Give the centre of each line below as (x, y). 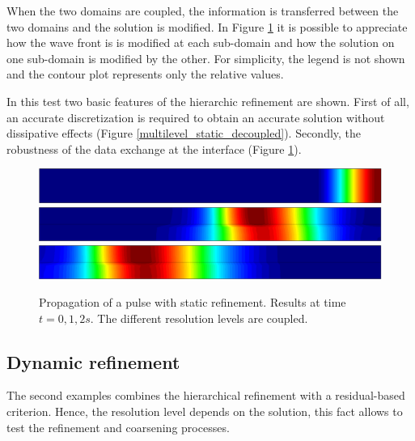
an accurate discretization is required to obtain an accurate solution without (196, 117)
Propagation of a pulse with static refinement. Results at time (193, 302)
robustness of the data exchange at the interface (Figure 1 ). (154, 148)
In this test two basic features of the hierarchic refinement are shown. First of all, (208, 101)
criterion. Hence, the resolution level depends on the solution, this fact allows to (205, 411)
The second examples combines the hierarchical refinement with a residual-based (206, 395)
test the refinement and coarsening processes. (118, 427)
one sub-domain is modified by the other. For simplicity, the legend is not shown (206, 58)
